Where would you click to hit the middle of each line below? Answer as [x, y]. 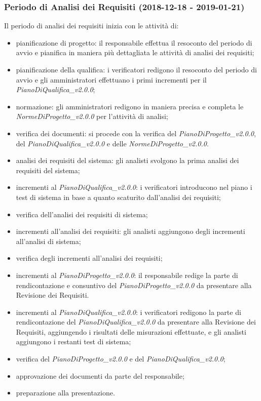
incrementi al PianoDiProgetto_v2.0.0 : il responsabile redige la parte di [127, 275]
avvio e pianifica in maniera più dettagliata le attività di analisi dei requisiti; [135, 52]
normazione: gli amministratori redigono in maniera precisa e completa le [130, 106]
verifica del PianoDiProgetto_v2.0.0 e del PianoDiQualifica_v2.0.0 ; [121, 359]
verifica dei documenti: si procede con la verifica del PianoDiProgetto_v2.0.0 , [136, 133]
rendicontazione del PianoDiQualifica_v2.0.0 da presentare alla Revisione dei [136, 322]
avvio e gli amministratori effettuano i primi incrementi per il [111, 79]
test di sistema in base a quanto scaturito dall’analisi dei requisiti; [118, 197]
